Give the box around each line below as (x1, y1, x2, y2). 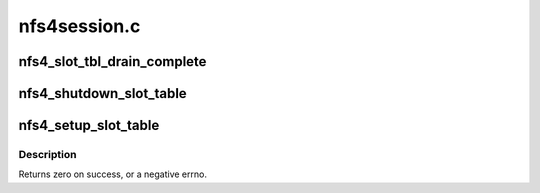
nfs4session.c (18, 15, 141, 37)
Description (18, 147, 77, 161)
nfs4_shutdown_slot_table (18, 85, 187, 102)
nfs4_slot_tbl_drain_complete (18, 53, 207, 70)
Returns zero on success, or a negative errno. (18, 168, 207, 180)
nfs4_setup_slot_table (18, 117, 160, 134)
